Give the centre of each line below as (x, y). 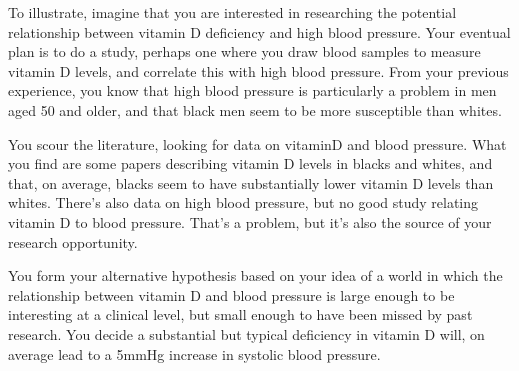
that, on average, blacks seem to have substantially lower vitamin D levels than (251, 182)
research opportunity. (73, 241)
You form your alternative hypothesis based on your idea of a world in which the (255, 275)
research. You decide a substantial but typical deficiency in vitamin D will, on (246, 333)
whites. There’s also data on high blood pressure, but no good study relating (243, 202)
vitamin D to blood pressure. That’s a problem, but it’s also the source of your (250, 221)
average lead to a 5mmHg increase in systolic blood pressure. (194, 353)
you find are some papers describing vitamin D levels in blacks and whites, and (250, 163)
